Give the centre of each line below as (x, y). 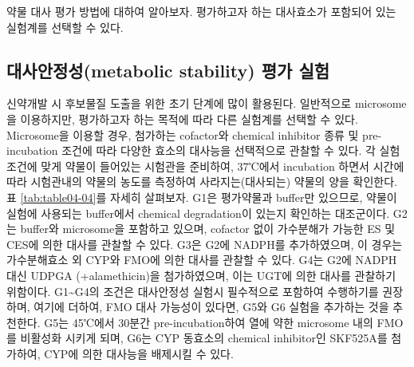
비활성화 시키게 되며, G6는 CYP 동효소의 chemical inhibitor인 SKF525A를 (204, 338)
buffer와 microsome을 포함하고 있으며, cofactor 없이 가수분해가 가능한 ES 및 (208, 229)
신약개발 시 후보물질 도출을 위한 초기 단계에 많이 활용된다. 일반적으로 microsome (207, 103)
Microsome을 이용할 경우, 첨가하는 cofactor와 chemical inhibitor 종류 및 (183, 134)
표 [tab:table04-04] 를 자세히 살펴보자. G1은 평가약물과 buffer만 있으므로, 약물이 (202, 197)
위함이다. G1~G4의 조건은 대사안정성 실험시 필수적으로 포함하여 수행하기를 (193, 291)
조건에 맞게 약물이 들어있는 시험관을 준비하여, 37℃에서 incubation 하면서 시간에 (205, 166)
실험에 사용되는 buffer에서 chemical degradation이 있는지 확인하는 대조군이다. (198, 213)
